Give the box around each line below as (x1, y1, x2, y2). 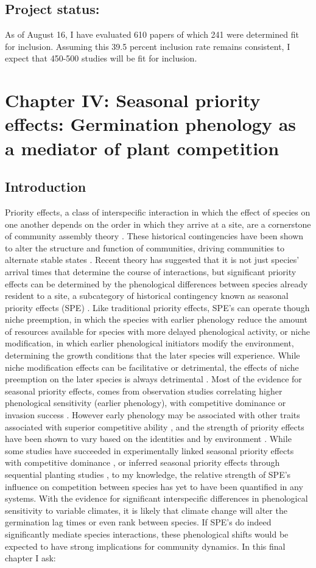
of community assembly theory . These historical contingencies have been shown (5, 230, 304, 242)
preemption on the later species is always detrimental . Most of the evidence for (5, 373, 302, 385)
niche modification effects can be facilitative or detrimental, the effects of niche (5, 360, 299, 373)
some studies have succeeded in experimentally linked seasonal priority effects (5, 444, 294, 457)
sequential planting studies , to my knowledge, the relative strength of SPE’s (5, 468, 291, 480)
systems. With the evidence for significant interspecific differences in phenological (5, 492, 308, 505)
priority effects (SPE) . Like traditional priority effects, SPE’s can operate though (5, 301, 310, 314)
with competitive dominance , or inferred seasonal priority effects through (5, 456, 280, 469)
